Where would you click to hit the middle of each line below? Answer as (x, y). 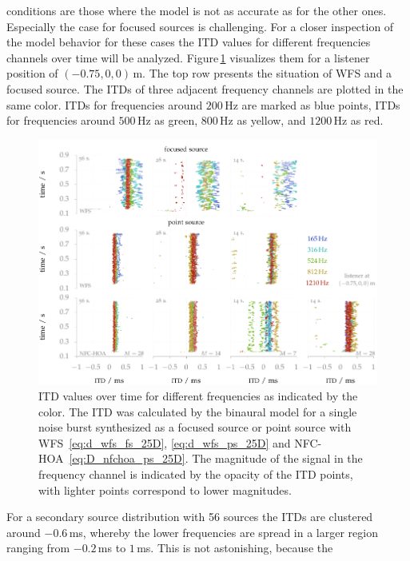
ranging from (38, 548)
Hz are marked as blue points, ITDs (312, 104)
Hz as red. (358, 120)
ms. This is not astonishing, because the (235, 548)
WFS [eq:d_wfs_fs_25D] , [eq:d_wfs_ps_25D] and (165, 442)
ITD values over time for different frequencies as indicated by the (198, 396)
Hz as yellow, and (263, 120)
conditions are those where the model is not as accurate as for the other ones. (197, 10)
